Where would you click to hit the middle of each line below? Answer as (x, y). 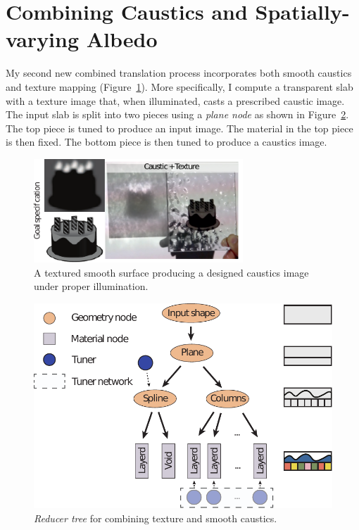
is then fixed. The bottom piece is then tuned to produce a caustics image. (166, 142)
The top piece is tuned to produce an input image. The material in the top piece (179, 128)
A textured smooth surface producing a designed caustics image (171, 272)
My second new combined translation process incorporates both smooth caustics (179, 73)
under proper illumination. (91, 286)
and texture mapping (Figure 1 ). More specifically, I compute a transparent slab (179, 86)
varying (43, 39)
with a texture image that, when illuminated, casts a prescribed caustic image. (175, 100)
